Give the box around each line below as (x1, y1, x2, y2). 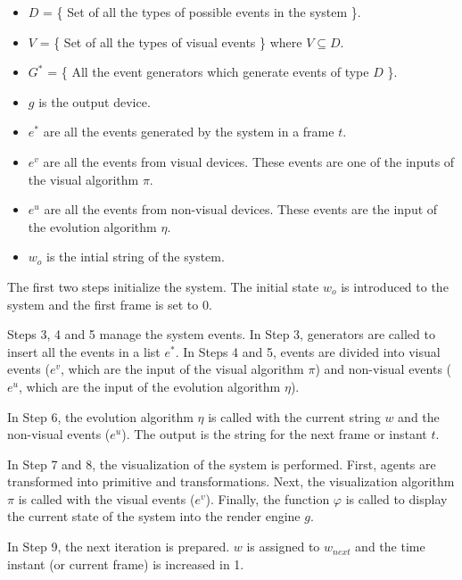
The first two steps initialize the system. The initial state (7, 277, 319, 295)
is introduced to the (341, 277, 449, 295)
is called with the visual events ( (18, 489, 195, 508)
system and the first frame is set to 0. (7, 294, 212, 313)
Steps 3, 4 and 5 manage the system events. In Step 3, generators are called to (7, 325, 435, 344)
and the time (355, 537, 425, 556)
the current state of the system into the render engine (7, 507, 301, 526)
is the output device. (38, 92, 151, 111)
